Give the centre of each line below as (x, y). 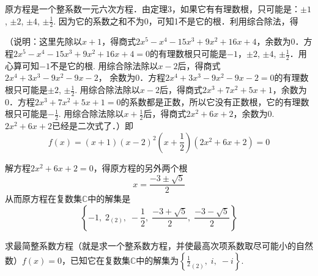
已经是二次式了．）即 (92, 126)
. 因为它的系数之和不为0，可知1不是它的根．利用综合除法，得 (176, 21)
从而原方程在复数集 (43, 199)
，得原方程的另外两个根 (140, 167)
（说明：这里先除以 (43, 41)
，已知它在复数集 (96, 260)
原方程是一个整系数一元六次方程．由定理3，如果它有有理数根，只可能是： (153, 9)
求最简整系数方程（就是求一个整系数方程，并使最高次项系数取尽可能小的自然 (159, 245)
